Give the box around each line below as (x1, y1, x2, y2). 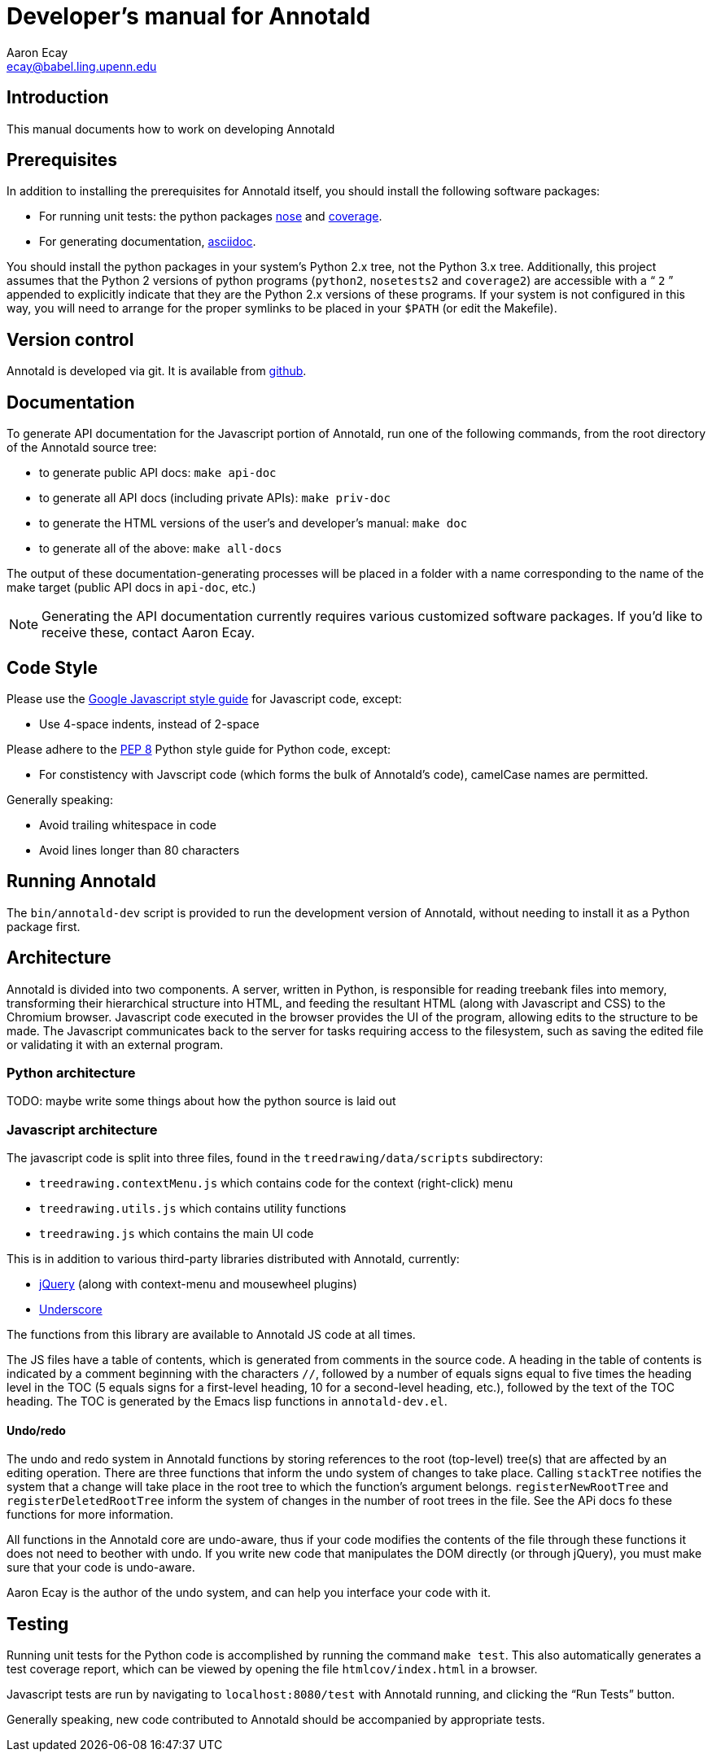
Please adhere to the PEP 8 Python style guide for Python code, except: (7, 741, 391, 756)
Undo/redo (7, 1423, 66, 1437)
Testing (7, 1613, 69, 1634)
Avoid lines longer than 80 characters (39, 842, 240, 857)
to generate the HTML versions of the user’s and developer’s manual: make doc (39, 516, 468, 531)
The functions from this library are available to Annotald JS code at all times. (7, 1327, 416, 1342)
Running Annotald (7, 871, 156, 892)
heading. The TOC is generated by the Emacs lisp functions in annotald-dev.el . (7, 1394, 448, 1409)
